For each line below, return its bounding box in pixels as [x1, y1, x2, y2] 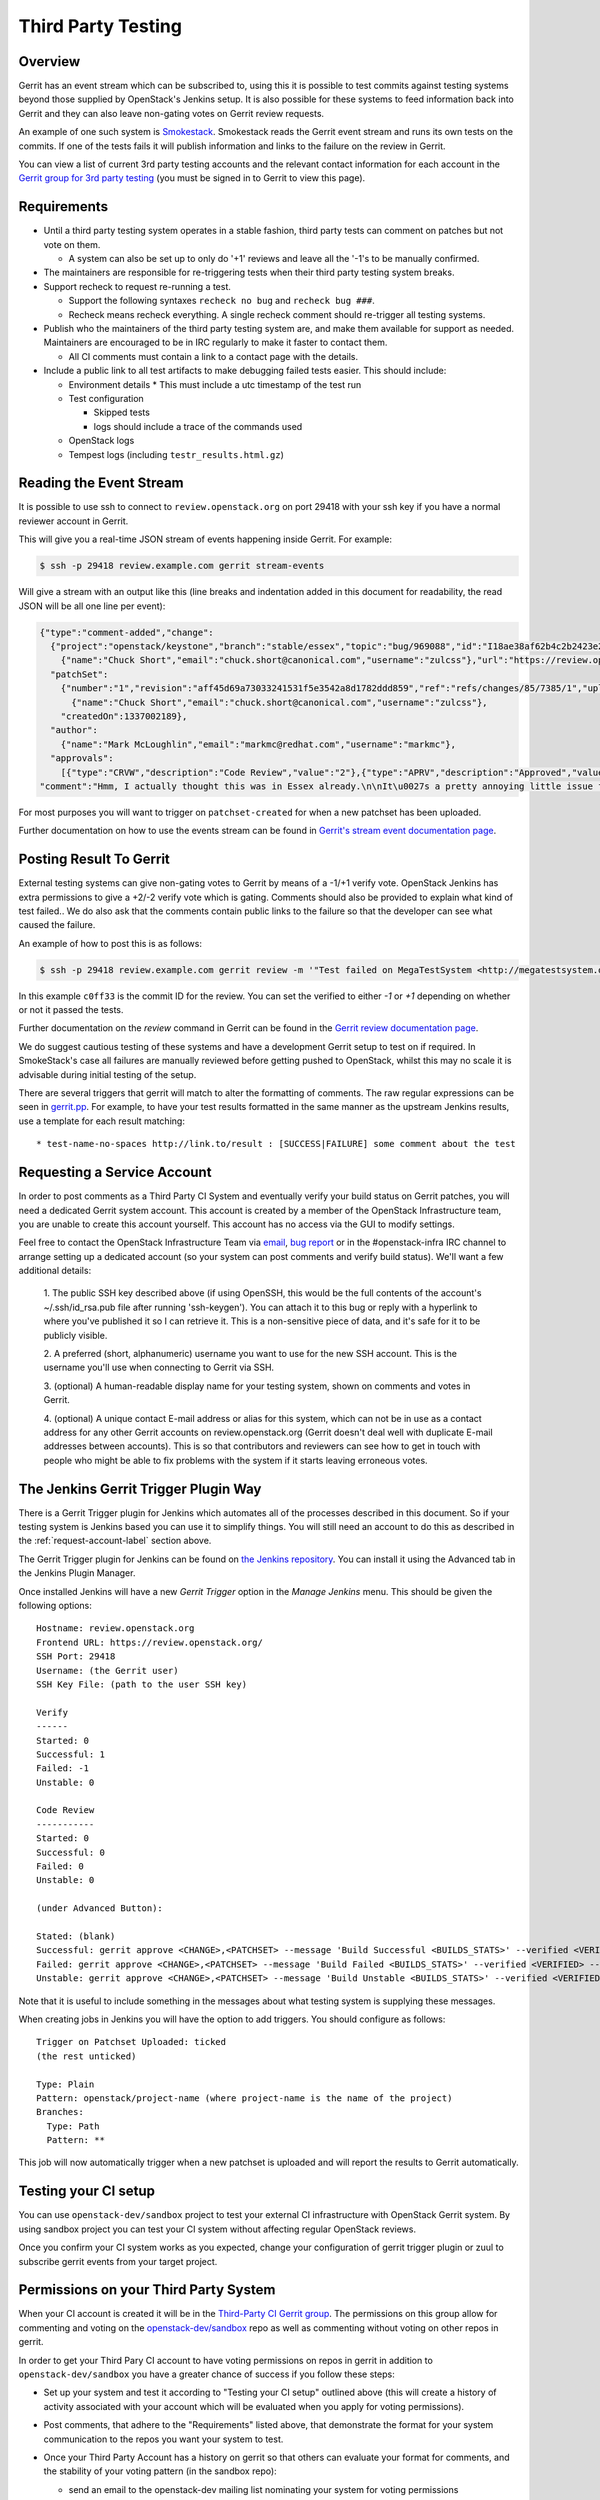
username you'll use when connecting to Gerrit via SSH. [43, 1361, 275, 1374]
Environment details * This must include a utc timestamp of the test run [68, 378, 362, 390]
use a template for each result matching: [18, 1115, 185, 1127]
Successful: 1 [36, 1748, 105, 1760]
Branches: [36, 2106, 84, 2118]
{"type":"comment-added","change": [39, 626, 214, 638]
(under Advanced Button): [36, 1903, 164, 1914]
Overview [18, 53, 81, 70]
